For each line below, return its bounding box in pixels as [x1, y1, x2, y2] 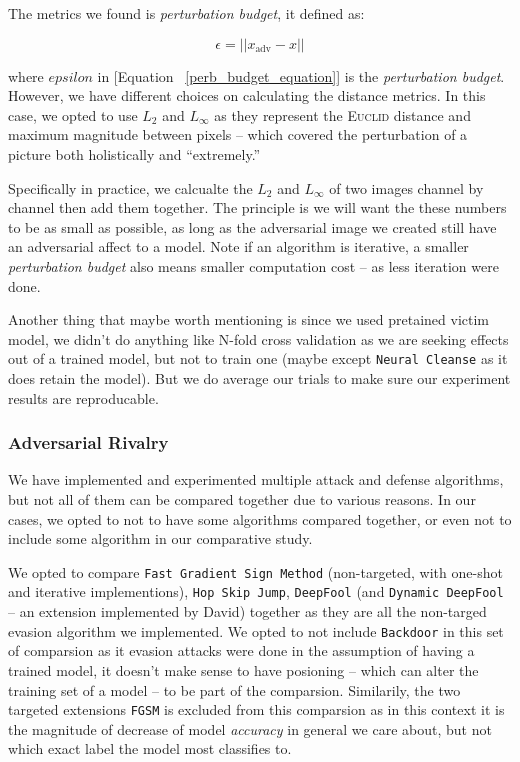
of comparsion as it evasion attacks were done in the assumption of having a [8, 640, 475, 661]
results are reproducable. [8, 387, 159, 408]
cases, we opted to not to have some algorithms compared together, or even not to [8, 508, 512, 529]
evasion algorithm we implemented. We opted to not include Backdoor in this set [8, 620, 504, 641]
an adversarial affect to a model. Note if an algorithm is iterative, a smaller [8, 236, 469, 257]
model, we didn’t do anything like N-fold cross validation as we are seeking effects [8, 328, 509, 349]
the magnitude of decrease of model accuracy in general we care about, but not [8, 718, 492, 739]
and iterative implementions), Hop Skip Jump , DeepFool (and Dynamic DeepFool [8, 581, 504, 602]
